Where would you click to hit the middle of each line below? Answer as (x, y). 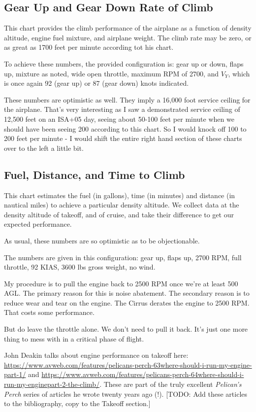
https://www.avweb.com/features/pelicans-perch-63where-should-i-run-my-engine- (128, 364)
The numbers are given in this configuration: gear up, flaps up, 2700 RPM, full (123, 257)
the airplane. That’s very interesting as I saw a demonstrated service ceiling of (122, 109)
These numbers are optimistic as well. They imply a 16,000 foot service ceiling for (127, 99)
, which (239, 73)
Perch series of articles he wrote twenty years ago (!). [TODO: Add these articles (126, 394)
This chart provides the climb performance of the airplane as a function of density (128, 28)
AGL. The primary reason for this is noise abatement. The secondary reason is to (127, 293)
